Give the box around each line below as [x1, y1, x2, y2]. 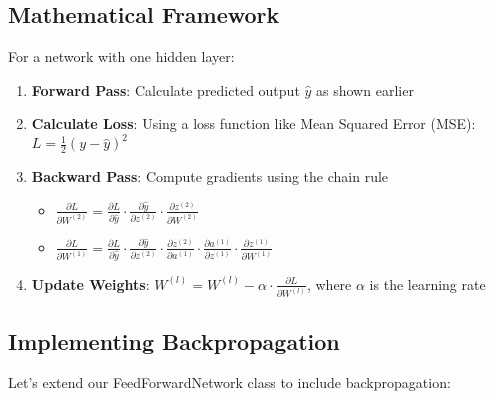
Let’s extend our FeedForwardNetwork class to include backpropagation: [8, 372, 451, 393]
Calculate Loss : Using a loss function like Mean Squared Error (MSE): [31, 113, 476, 134]
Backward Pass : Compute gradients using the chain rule [31, 166, 389, 187]
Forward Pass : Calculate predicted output [31, 79, 300, 100]
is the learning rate [369, 273, 486, 294]
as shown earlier [316, 79, 414, 100]
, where [306, 273, 352, 294]
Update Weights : [31, 273, 150, 294]
